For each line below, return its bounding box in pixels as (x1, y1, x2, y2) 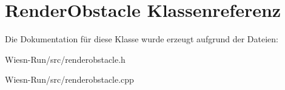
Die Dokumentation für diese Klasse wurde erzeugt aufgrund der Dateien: (5, 33, 278, 45)
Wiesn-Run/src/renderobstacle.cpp (5, 73, 134, 86)
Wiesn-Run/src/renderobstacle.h (5, 53, 126, 65)
